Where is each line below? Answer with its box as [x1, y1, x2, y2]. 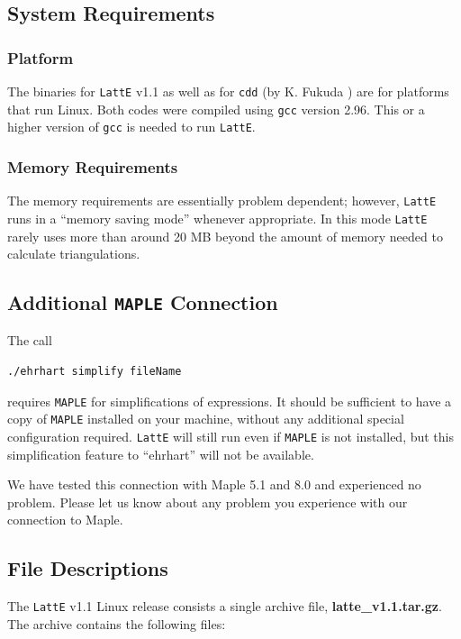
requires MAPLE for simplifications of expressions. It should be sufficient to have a [7, 391, 452, 410]
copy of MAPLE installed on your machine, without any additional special [7, 409, 404, 428]
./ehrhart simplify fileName [7, 365, 182, 379]
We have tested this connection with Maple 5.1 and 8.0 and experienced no [7, 475, 421, 494]
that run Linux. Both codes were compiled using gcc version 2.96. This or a [7, 99, 425, 118]
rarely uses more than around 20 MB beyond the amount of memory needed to [7, 226, 443, 245]
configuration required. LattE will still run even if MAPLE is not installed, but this [7, 426, 455, 445]
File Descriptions [7, 554, 168, 582]
